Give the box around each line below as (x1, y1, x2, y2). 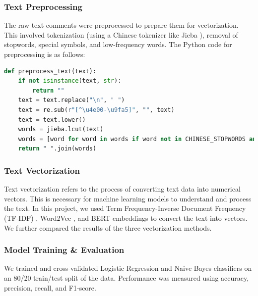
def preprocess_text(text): (4, 67, 97, 75)
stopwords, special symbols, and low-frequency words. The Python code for (4, 39, 232, 49)
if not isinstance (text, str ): (18, 77, 122, 85)
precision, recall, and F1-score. (4, 282, 96, 293)
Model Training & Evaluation (4, 244, 125, 256)
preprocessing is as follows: (4, 49, 85, 59)
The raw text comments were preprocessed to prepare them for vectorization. (4, 20, 239, 30)
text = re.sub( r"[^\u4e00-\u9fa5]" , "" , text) (18, 106, 175, 113)
